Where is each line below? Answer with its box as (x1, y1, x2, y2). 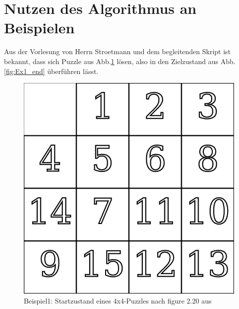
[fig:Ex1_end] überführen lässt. (4, 66, 99, 76)
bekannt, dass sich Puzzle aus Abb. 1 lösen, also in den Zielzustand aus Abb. (4, 56, 236, 66)
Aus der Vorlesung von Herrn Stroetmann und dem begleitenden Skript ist (4, 46, 231, 57)
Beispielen (4, 17, 75, 38)
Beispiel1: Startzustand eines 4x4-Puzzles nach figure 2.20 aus (24, 295, 212, 306)
